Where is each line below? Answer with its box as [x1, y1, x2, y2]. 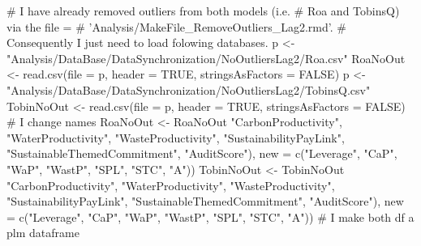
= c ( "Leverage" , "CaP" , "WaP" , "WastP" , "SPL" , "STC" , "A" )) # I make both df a [6, 208, 415, 225]
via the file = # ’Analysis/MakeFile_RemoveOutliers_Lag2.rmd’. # [6, 18, 346, 35]
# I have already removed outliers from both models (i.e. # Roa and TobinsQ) [6, 2, 400, 19]
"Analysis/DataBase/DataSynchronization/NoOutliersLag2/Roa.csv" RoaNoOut [6, 49, 406, 66]
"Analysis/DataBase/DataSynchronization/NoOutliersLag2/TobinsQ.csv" [6, 81, 371, 98]
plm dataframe [6, 224, 79, 241]
